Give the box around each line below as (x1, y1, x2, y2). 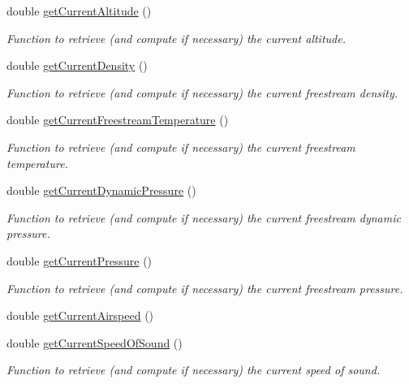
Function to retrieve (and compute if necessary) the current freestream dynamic (6, 209, 401, 226)
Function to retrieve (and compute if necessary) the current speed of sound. (6, 361, 381, 378)
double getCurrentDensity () (6, 57, 148, 74)
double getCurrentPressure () (6, 252, 153, 269)
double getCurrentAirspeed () (6, 307, 154, 324)
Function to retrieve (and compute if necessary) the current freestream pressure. (6, 279, 403, 296)
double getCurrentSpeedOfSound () (6, 334, 183, 351)
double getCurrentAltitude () (6, 2, 152, 19)
